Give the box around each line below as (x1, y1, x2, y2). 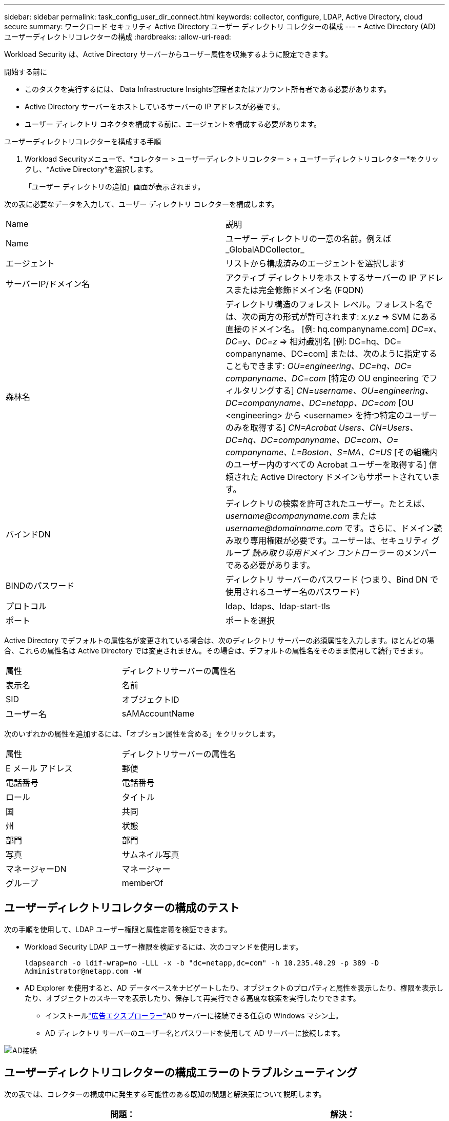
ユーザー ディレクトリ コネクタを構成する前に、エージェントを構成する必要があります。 (25, 120, 321, 128)
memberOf (121, 878, 164, 888)
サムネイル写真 (121, 849, 179, 860)
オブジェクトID (121, 694, 179, 705)
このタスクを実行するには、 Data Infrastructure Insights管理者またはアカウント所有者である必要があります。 (25, 85, 391, 93)
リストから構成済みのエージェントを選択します (226, 258, 406, 268)
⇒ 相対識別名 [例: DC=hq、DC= (279, 336, 402, 346)
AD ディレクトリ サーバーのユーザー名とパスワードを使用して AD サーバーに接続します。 (45, 1028, 344, 1037)
